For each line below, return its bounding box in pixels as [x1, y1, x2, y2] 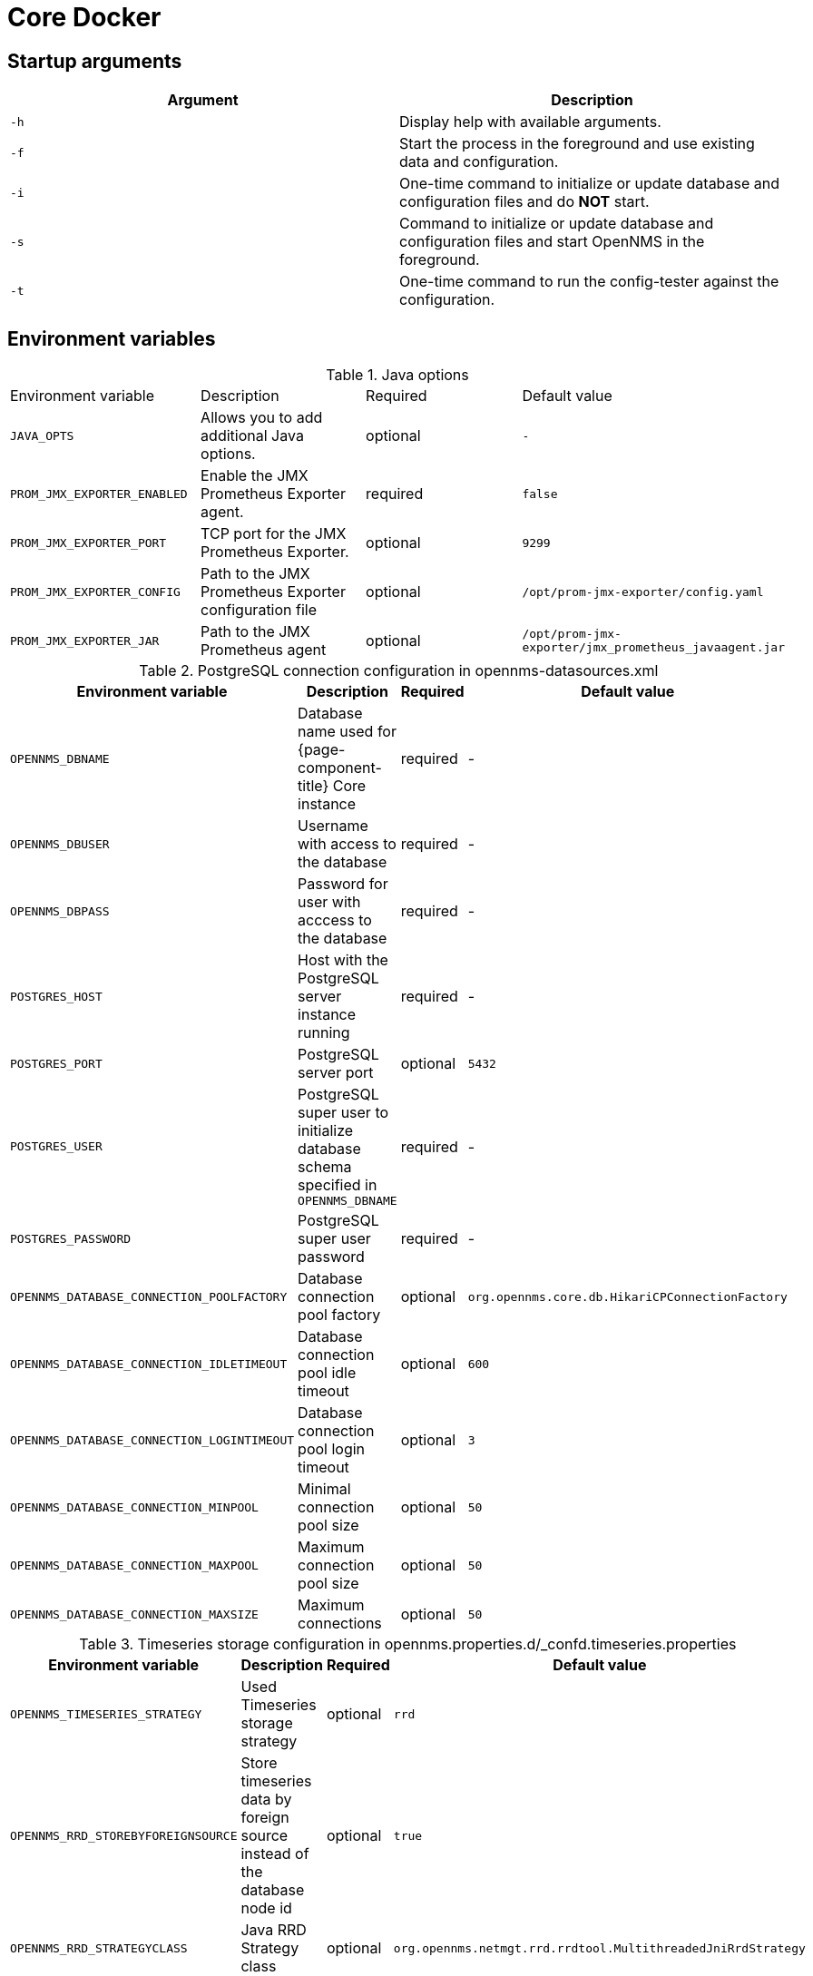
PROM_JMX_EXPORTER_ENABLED [10, 486, 188, 501]
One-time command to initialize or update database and [399, 174, 780, 193]
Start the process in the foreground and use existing [399, 134, 755, 153]
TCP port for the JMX [201, 524, 347, 543]
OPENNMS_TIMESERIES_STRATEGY [10, 1707, 202, 1721]
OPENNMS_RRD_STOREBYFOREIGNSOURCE [10, 1828, 238, 1843]
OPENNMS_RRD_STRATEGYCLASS [10, 1941, 188, 1955]
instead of [240, 1844, 309, 1864]
